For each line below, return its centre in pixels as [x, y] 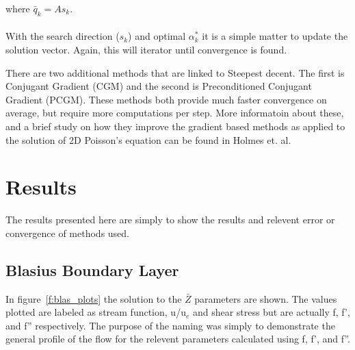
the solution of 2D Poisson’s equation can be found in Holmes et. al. [148, 139]
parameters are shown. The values [266, 298]
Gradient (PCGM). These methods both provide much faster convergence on [166, 99]
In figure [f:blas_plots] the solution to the [94, 298]
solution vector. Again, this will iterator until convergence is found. [146, 49]
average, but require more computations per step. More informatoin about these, [175, 113]
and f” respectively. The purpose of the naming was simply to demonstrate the [170, 325]
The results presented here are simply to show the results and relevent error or [170, 220]
